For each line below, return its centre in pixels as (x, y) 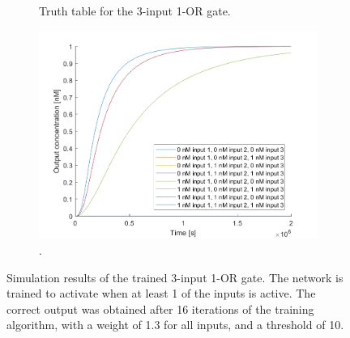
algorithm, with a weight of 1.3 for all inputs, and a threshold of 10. (175, 325)
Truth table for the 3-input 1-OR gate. (135, 11)
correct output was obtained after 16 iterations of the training (160, 308)
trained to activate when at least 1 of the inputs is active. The (161, 293)
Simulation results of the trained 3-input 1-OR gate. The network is (175, 277)
